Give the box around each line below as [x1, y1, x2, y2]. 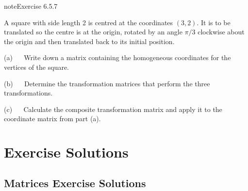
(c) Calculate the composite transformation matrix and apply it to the [4, 104, 222, 114]
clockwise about [198, 27, 245, 37]
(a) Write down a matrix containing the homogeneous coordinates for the [4, 52, 231, 63]
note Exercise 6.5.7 [4, 1, 58, 11]
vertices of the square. [4, 62, 69, 72]
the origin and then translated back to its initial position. [4, 36, 175, 46]
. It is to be [197, 17, 231, 27]
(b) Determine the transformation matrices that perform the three [4, 78, 210, 88]
